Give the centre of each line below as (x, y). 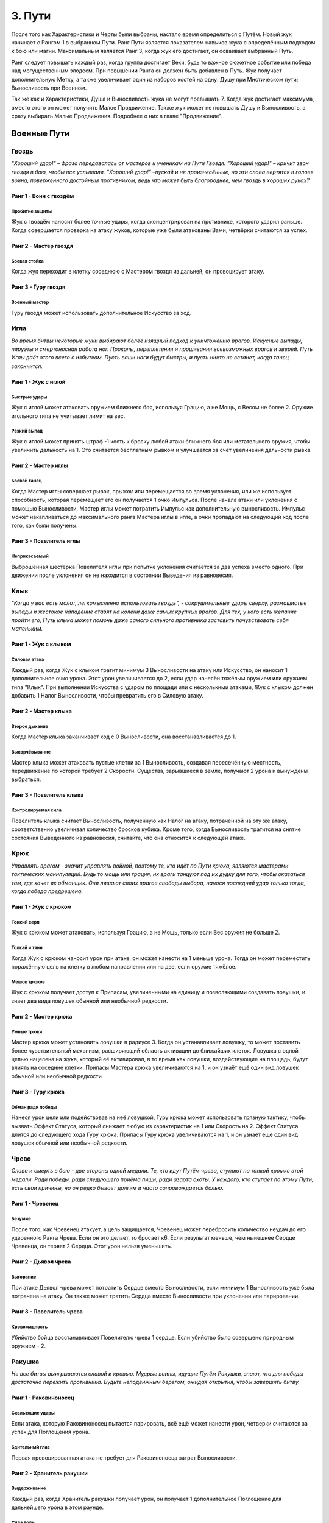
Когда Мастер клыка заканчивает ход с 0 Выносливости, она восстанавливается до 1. (124, 737)
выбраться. (26, 779)
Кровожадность (30, 1327)
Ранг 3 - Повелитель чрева (47, 1312)
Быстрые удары (29, 397)
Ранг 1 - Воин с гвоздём (43, 196)
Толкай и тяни (27, 948)
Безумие (21, 1219)
